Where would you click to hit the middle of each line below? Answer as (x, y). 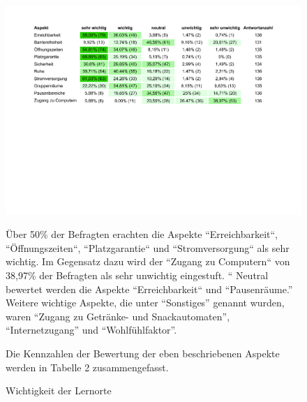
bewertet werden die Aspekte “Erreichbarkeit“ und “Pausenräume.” (149, 289)
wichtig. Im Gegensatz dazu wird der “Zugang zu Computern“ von (148, 261)
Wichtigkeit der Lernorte (59, 390)
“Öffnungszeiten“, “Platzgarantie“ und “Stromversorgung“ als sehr (148, 247)
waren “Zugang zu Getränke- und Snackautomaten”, (118, 316)
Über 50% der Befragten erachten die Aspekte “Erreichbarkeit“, (142, 234)
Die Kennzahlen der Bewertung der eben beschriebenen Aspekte (143, 353)
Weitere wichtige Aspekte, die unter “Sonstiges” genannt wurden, (145, 303)
